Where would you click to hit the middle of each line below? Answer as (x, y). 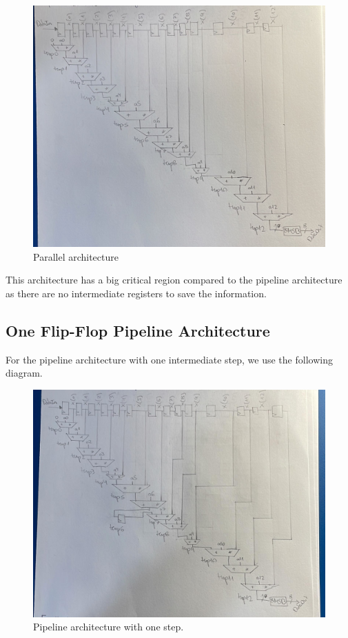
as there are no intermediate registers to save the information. (136, 293)
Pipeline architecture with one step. (109, 627)
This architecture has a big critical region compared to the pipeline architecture (174, 280)
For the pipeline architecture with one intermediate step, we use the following (169, 359)
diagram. (24, 373)
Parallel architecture (76, 256)
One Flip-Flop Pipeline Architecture (138, 331)
